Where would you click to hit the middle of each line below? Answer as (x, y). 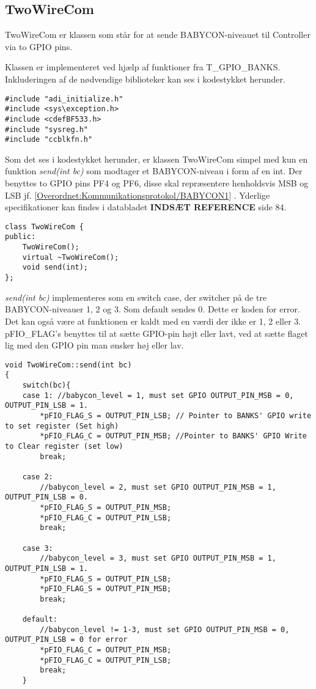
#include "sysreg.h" (47, 129)
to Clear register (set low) (64, 446)
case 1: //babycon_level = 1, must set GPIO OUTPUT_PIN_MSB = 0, (158, 395)
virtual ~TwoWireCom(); (71, 257)
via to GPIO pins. (39, 46)
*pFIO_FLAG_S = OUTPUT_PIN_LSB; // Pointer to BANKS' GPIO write (176, 416)
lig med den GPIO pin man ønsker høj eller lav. (94, 345)
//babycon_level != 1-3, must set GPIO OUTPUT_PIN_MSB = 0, (165, 629)
